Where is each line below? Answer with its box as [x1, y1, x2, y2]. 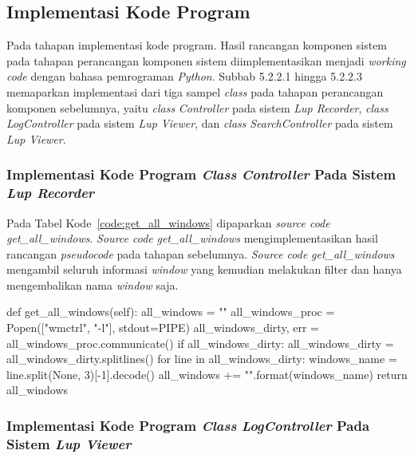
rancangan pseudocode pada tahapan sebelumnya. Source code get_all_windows [6, 245, 395, 262]
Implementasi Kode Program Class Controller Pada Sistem [6, 164, 396, 184]
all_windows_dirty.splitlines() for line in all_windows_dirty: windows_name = [6, 350, 397, 367]
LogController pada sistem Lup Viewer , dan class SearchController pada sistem [6, 115, 393, 132]
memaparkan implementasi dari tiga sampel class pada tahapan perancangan [6, 83, 384, 100]
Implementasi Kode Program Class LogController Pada [6, 415, 370, 435]
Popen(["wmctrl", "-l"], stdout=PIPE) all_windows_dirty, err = [6, 319, 319, 336]
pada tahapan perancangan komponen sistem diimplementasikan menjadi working [6, 52, 406, 69]
